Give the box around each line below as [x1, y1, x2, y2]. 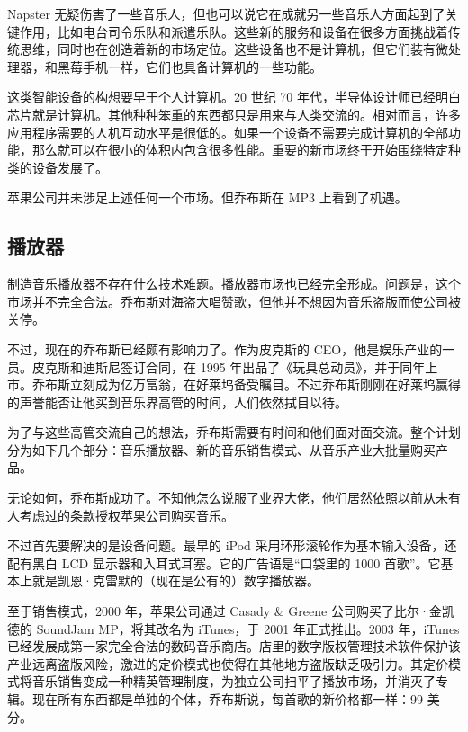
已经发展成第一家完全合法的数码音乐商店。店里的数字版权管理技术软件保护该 [7, 637, 461, 656]
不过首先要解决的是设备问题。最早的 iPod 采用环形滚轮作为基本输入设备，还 [7, 536, 457, 555]
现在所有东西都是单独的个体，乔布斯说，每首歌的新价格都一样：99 [31, 690, 423, 709]
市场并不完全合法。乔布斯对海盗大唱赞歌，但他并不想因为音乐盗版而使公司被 [7, 291, 461, 310]
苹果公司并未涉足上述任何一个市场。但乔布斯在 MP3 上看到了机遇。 [7, 188, 408, 207]
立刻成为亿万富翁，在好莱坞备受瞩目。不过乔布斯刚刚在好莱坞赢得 [69, 375, 461, 394]
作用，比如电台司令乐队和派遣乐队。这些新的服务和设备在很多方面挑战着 [19, 22, 448, 40]
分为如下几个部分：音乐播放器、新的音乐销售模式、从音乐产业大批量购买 [7, 440, 436, 459]
